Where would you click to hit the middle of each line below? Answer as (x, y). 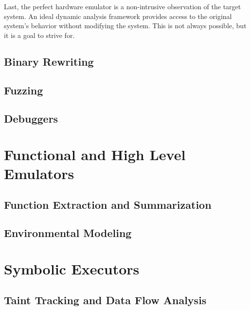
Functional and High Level (95, 154)
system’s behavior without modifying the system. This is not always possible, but (125, 26)
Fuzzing (24, 90)
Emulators (39, 173)
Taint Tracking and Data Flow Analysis (105, 300)
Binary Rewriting (49, 61)
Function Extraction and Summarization (108, 204)
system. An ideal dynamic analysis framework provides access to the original (118, 16)
